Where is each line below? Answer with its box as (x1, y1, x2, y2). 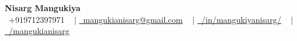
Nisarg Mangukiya (5, 2, 81, 13)
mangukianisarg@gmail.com (83, 13, 183, 25)
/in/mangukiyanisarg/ (201, 13, 281, 25)
